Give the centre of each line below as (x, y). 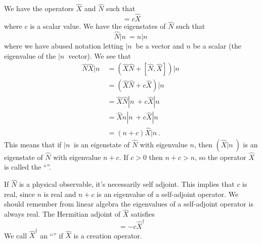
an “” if (52, 235)
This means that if (33, 144)
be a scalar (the (217, 46)
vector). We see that (100, 55)
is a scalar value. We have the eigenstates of (98, 26)
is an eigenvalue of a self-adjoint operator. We (168, 194)
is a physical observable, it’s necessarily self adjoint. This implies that (127, 184)
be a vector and (160, 46)
